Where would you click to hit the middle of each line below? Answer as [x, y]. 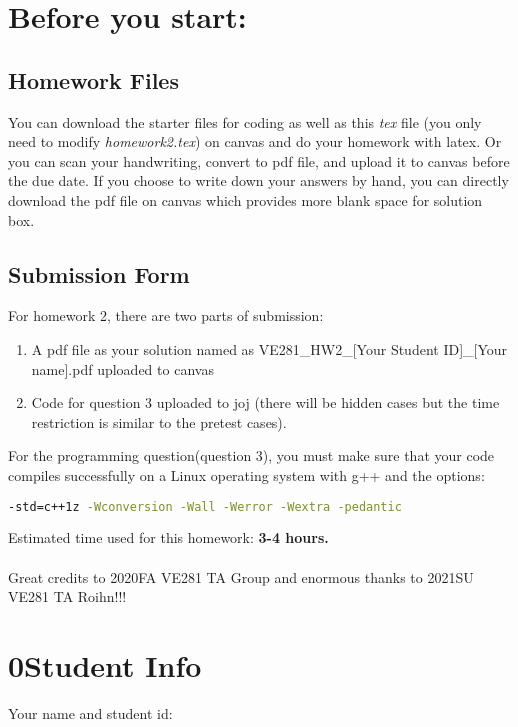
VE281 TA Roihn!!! [67, 596]
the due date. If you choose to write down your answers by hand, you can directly [258, 180]
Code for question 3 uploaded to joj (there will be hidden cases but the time [265, 402]
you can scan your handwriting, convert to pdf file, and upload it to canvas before [259, 160]
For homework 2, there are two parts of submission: [166, 315]
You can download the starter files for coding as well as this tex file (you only [245, 121]
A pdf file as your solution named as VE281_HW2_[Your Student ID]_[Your [269, 348]
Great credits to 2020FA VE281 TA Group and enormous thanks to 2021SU [241, 576]
